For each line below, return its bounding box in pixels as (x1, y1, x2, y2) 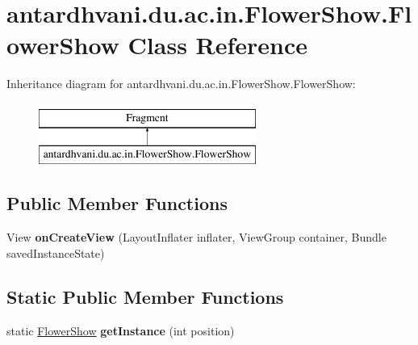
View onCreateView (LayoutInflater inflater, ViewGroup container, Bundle (6, 229, 387, 246)
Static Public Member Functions (6, 284, 284, 309)
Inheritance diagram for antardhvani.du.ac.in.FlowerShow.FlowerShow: (6, 75, 356, 92)
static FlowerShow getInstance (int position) (6, 322, 235, 339)
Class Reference (127, 28, 308, 61)
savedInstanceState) (6, 244, 105, 261)
